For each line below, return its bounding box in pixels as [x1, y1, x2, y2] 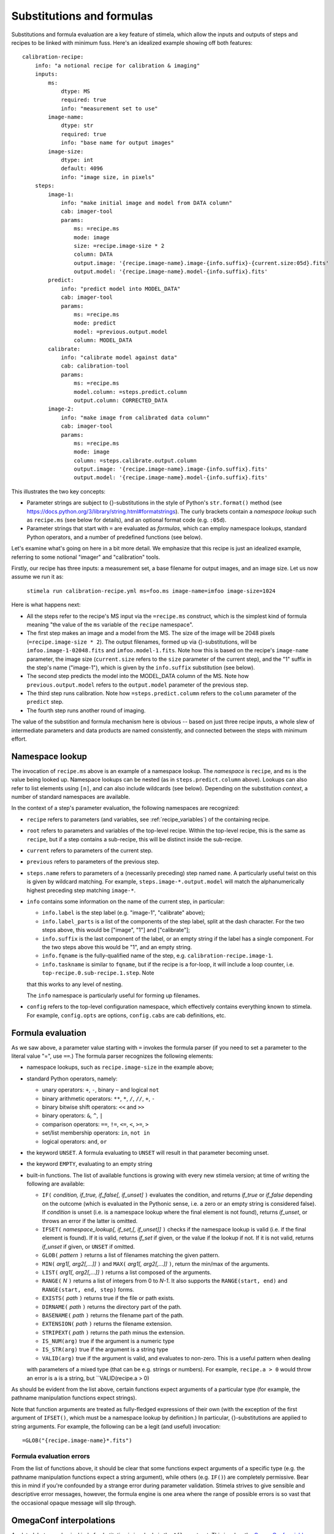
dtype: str [61, 122, 94, 129]
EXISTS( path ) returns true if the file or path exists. [42, 1295, 175, 1302]
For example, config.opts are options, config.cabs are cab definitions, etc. [26, 1011, 226, 1019]
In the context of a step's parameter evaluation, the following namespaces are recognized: [11, 804, 240, 812]
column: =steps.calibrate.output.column [74, 457, 197, 464]
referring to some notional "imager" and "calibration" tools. [11, 553, 161, 561]
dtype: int [61, 156, 94, 164]
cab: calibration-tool [61, 363, 129, 369]
